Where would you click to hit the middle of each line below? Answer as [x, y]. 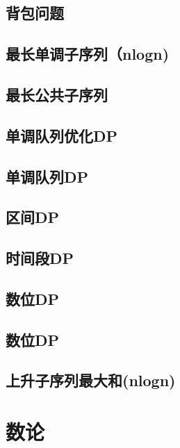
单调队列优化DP [62, 135]
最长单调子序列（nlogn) [88, 54]
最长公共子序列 [57, 94]
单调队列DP [47, 176]
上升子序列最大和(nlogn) [91, 380]
